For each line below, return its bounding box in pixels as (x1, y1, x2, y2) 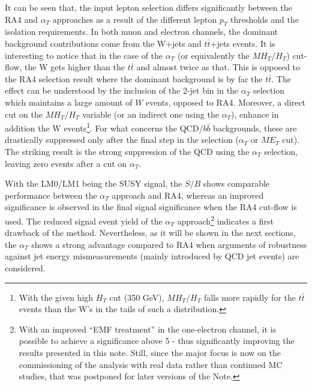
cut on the (5, 107, 43, 120)
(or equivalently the (177, 49, 250, 61)
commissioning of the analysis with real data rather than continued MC (19, 358, 283, 370)
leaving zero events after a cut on (5, 157, 127, 169)
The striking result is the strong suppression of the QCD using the (5, 145, 250, 157)
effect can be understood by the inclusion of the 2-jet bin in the (5, 84, 239, 97)
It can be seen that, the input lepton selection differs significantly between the (5, 1, 292, 13)
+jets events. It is (210, 37, 275, 49)
